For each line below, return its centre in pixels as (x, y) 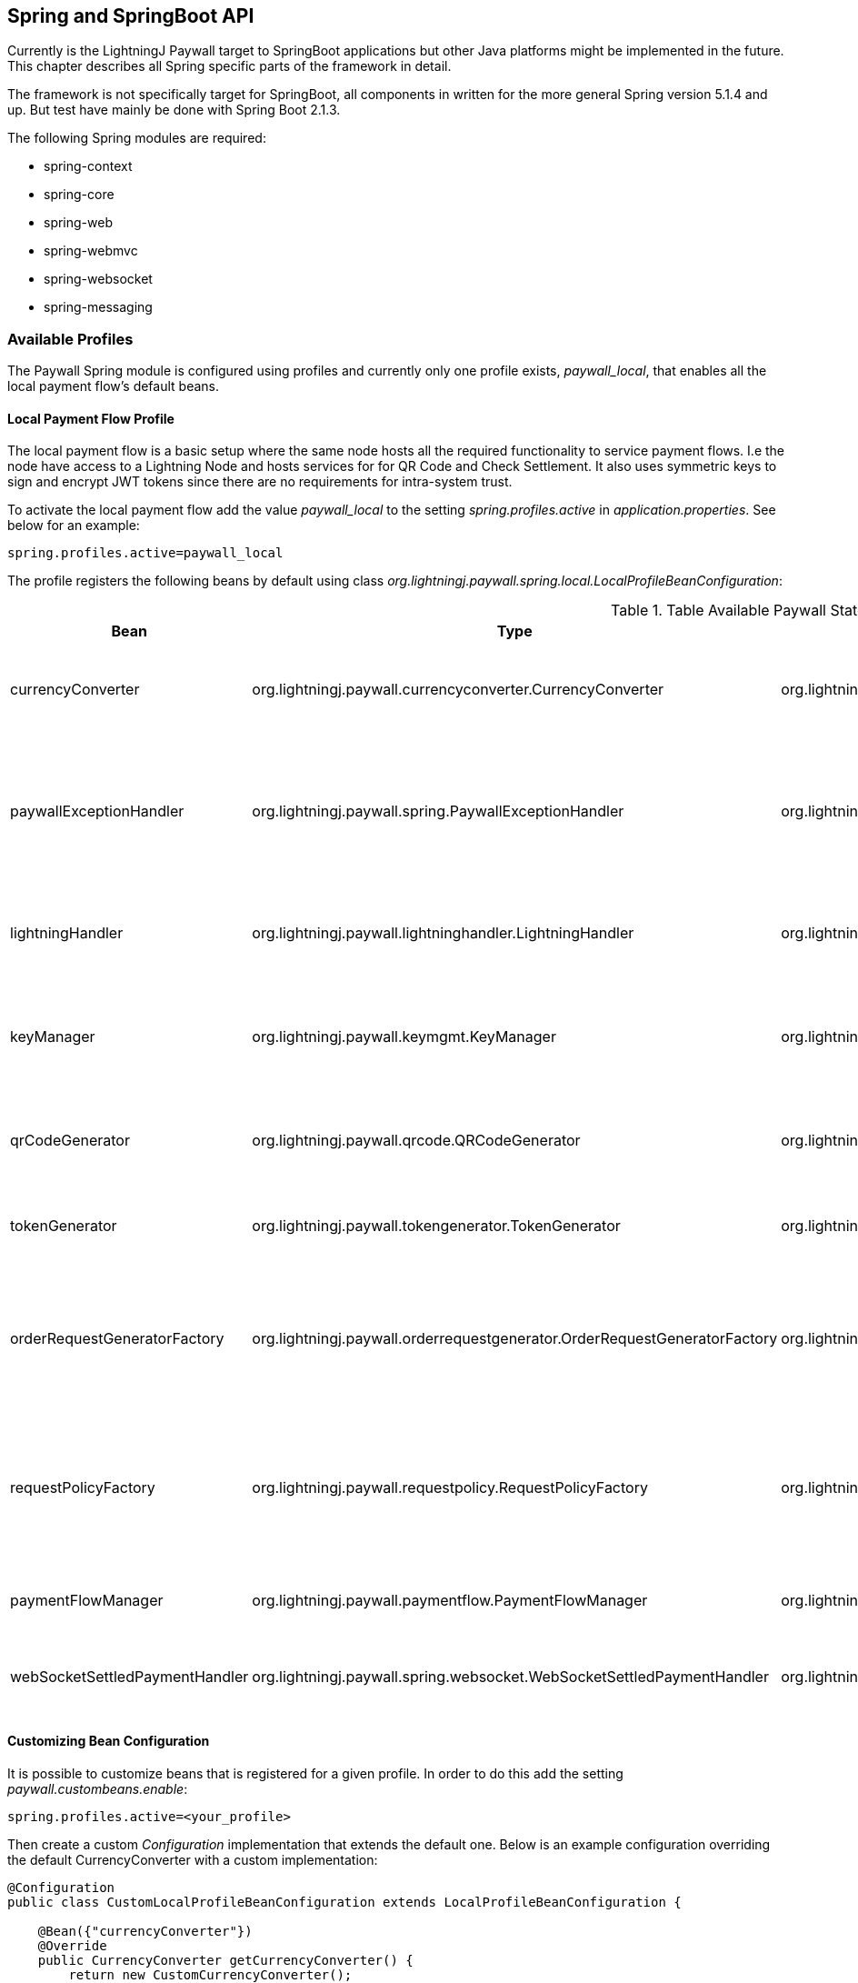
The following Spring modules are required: (137, 138)
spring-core (79, 195)
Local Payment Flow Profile (91, 418)
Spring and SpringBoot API (131, 16)
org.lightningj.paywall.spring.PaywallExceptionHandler (438, 811)
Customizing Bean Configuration (109, 1741)
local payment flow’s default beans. (114, 386)
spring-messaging (98, 307)
